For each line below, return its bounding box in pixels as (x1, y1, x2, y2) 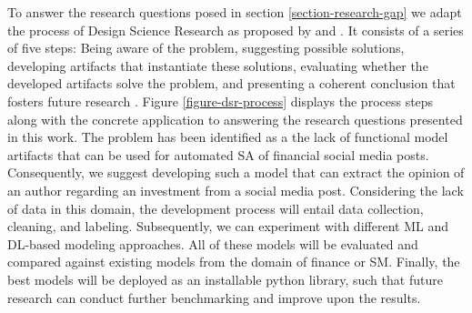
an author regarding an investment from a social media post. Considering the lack (7, 180, 464, 199)
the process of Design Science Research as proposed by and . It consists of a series (7, 20, 464, 39)
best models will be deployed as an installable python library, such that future (7, 269, 443, 288)
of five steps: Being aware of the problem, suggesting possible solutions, (7, 38, 405, 57)
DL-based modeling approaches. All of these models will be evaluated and (7, 234, 418, 253)
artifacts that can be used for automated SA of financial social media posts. (7, 145, 429, 164)
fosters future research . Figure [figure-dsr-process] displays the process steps (7, 91, 434, 110)
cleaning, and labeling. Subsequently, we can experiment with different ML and (7, 217, 448, 236)
